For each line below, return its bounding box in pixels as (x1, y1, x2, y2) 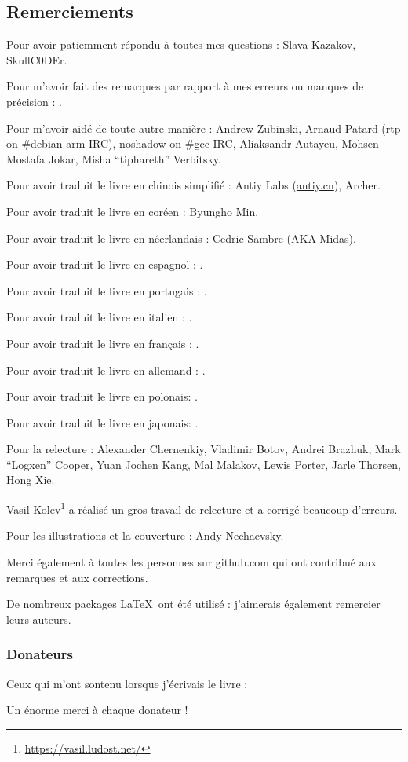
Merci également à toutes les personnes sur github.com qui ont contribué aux (6, 553, 377, 570)
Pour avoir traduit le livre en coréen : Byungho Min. (6, 203, 259, 219)
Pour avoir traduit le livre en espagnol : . (6, 256, 203, 273)
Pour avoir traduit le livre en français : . (6, 335, 199, 351)
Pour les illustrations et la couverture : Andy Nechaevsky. (6, 527, 284, 544)
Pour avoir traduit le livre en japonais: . (6, 414, 199, 430)
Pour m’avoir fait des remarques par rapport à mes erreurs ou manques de (6, 78, 364, 94)
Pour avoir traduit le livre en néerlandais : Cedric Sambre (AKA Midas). (6, 229, 356, 246)
